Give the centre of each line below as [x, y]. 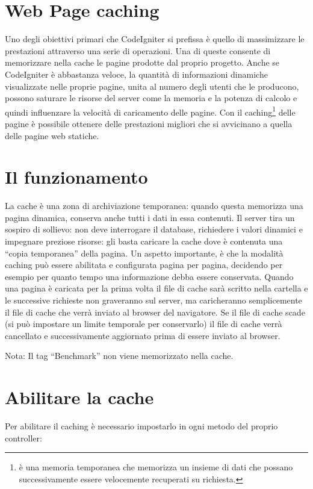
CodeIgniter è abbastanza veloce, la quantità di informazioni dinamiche [136, 74]
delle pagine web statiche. [52, 135]
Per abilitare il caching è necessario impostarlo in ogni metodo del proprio [141, 426]
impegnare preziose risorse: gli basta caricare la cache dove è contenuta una [144, 241]
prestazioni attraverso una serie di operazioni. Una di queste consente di [138, 50]
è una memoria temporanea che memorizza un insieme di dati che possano [156, 467]
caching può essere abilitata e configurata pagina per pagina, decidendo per [144, 265]
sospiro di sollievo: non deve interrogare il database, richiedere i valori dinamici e [154, 229]
